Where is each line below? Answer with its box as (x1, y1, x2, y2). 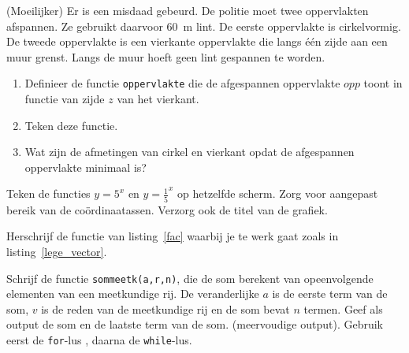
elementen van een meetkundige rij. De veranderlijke (6, 285, 259, 302)
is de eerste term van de (272, 285, 388, 302)
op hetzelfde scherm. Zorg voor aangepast (177, 185, 378, 202)
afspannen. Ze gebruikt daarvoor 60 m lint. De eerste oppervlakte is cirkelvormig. (6, 17, 401, 34)
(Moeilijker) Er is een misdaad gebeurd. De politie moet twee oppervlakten (6, 2, 369, 18)
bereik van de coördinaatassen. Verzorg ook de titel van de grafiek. (6, 201, 328, 217)
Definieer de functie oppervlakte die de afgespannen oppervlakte (24, 75, 340, 91)
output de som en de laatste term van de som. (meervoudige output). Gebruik (6, 316, 383, 333)
